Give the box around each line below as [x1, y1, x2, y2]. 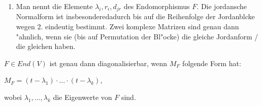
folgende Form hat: [182, 58, 241, 68]
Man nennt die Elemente [16, 1, 93, 11]
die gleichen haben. [16, 41, 76, 51]
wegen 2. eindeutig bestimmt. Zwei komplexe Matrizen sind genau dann [16, 21, 239, 32]
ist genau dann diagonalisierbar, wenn [49, 58, 168, 68]
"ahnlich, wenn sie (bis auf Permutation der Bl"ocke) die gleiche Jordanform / [16, 31, 258, 41]
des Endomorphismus [123, 1, 190, 11]
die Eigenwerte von [53, 92, 112, 102]
